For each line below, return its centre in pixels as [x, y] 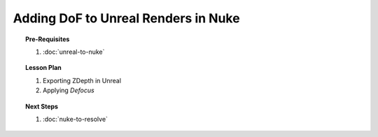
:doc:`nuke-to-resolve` [76, 119]
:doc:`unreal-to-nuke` [74, 52]
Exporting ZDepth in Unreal [82, 80]
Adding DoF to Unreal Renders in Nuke [127, 18]
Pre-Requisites [48, 39]
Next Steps [42, 106]
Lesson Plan [44, 68]
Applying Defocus [69, 90]
